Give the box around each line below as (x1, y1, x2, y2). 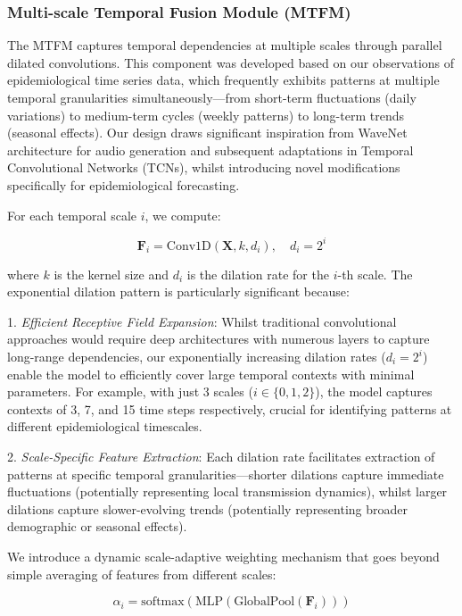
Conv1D (166, 239, 211, 253)
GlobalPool (234, 595, 295, 609)
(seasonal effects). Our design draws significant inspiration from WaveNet (7, 123, 408, 142)
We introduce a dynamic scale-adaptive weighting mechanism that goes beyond (7, 546, 440, 565)
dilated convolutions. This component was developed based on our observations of (7, 53, 455, 71)
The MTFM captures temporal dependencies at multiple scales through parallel (7, 36, 442, 54)
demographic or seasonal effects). (7, 517, 187, 536)
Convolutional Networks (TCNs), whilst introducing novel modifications (7, 158, 400, 177)
